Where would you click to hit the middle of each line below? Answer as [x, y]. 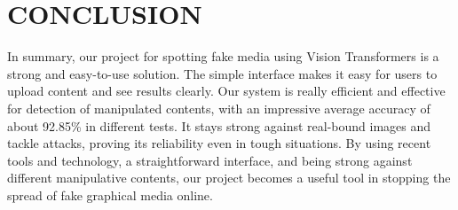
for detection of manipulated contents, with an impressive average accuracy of [219, 108]
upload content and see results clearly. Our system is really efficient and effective [226, 91]
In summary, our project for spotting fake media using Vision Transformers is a [223, 56]
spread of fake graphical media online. [110, 194]
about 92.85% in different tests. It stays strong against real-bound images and [219, 125]
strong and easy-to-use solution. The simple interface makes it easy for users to [222, 73]
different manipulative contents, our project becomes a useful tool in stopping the [229, 178]
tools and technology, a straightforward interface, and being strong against [210, 160]
